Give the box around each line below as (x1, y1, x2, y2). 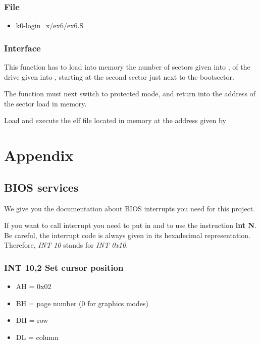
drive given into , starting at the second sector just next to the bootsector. (4, 71, 234, 82)
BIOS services (4, 179, 79, 195)
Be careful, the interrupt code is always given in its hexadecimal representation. (4, 230, 250, 240)
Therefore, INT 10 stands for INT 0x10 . (4, 240, 128, 250)
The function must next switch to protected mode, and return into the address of (4, 88, 255, 99)
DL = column (16, 331, 59, 342)
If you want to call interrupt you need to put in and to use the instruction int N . (4, 220, 256, 231)
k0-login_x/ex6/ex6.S (16, 20, 84, 31)
